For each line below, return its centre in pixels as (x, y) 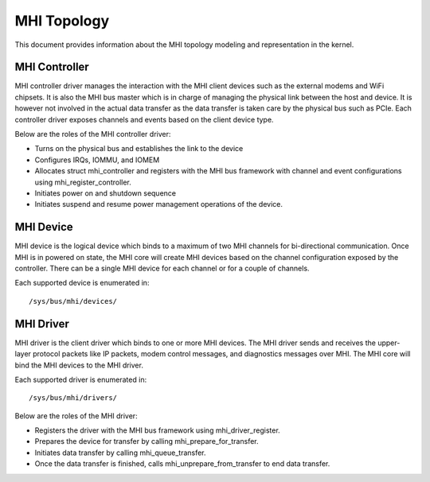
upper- (389, 343)
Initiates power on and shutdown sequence (106, 193)
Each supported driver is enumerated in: (81, 379)
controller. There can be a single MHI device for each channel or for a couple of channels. (162, 268)
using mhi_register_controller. (83, 182)
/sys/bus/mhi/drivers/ (73, 398)
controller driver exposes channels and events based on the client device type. (144, 119)
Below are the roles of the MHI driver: (76, 416)
